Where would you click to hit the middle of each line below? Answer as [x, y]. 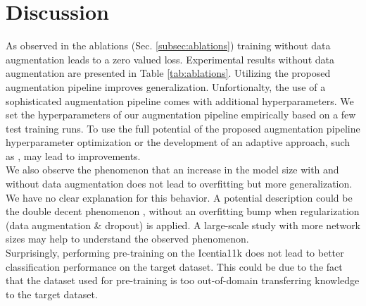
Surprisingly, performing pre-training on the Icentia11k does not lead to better [175, 253]
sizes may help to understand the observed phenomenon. [127, 239]
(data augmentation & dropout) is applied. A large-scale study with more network [183, 225]
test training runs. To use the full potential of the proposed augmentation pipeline [183, 128]
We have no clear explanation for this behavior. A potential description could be [179, 197]
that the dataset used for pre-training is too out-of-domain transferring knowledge [183, 280]
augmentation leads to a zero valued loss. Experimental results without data [170, 59]
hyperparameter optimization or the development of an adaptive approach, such [178, 142]
